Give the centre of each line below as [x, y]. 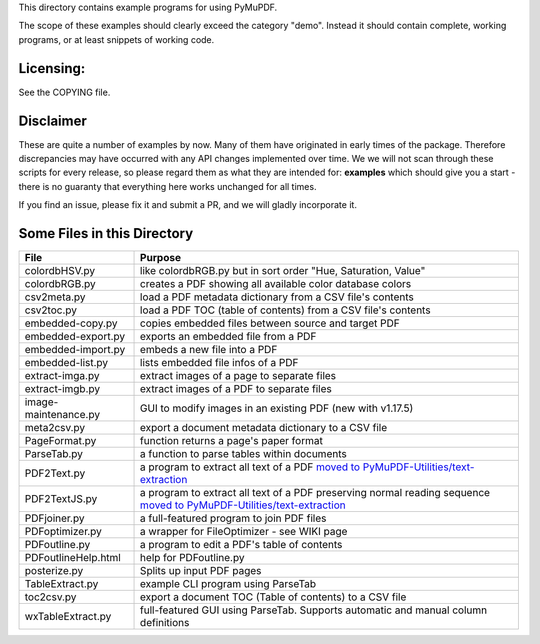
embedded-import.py [75, 350]
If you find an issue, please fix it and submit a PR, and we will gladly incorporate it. [187, 205]
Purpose [161, 258]
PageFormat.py [60, 441]
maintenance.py [62, 415]
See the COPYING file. [64, 92]
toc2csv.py [50, 597]
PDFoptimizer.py [63, 532]
